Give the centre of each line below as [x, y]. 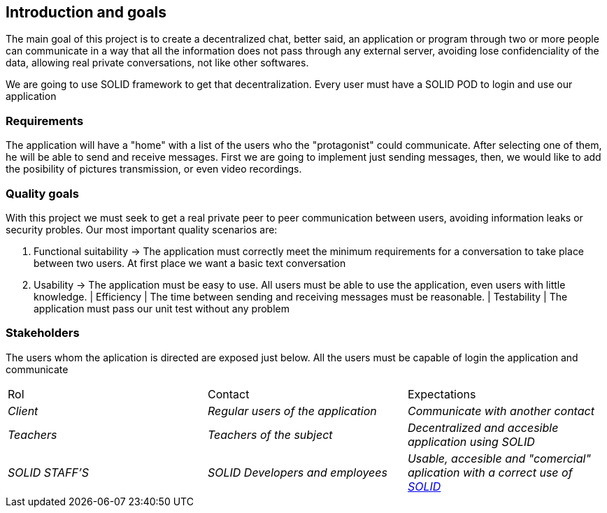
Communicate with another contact [501, 411]
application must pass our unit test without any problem [162, 308]
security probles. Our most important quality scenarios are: [142, 229]
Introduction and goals [86, 12]
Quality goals [42, 193]
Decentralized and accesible [483, 427]
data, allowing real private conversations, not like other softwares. [157, 63]
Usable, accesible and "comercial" [499, 458]
